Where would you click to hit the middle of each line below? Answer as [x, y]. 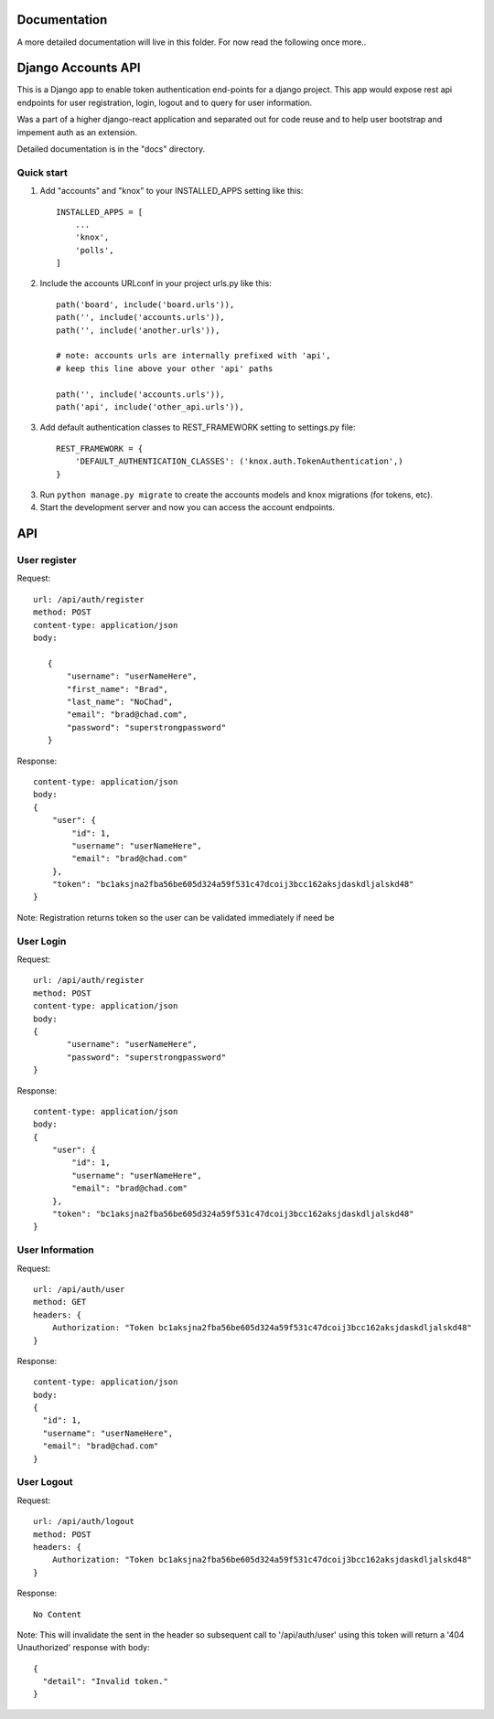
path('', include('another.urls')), [138, 330]
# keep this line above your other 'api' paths [165, 368]
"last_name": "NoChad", [120, 702]
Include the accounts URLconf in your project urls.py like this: [156, 283]
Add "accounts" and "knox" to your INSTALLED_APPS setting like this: [172, 191]
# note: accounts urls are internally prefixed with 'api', [193, 356]
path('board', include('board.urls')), [145, 304]
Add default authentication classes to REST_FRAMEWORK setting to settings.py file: [198, 427]
